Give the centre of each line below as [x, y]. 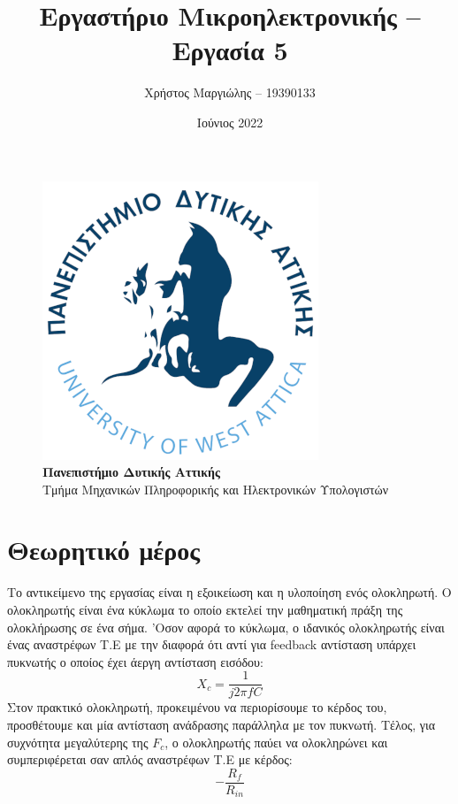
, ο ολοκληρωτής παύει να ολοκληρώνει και [276, 742]
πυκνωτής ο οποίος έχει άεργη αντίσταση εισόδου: [135, 661]
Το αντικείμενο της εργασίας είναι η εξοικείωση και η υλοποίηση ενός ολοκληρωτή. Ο [229, 592]
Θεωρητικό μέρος [104, 550]
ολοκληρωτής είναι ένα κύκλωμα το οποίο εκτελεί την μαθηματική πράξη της [205, 609]
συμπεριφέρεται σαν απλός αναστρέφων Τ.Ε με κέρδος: [150, 759]
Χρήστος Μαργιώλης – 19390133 [230, 92]
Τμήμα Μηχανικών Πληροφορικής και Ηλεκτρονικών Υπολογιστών [216, 489]
